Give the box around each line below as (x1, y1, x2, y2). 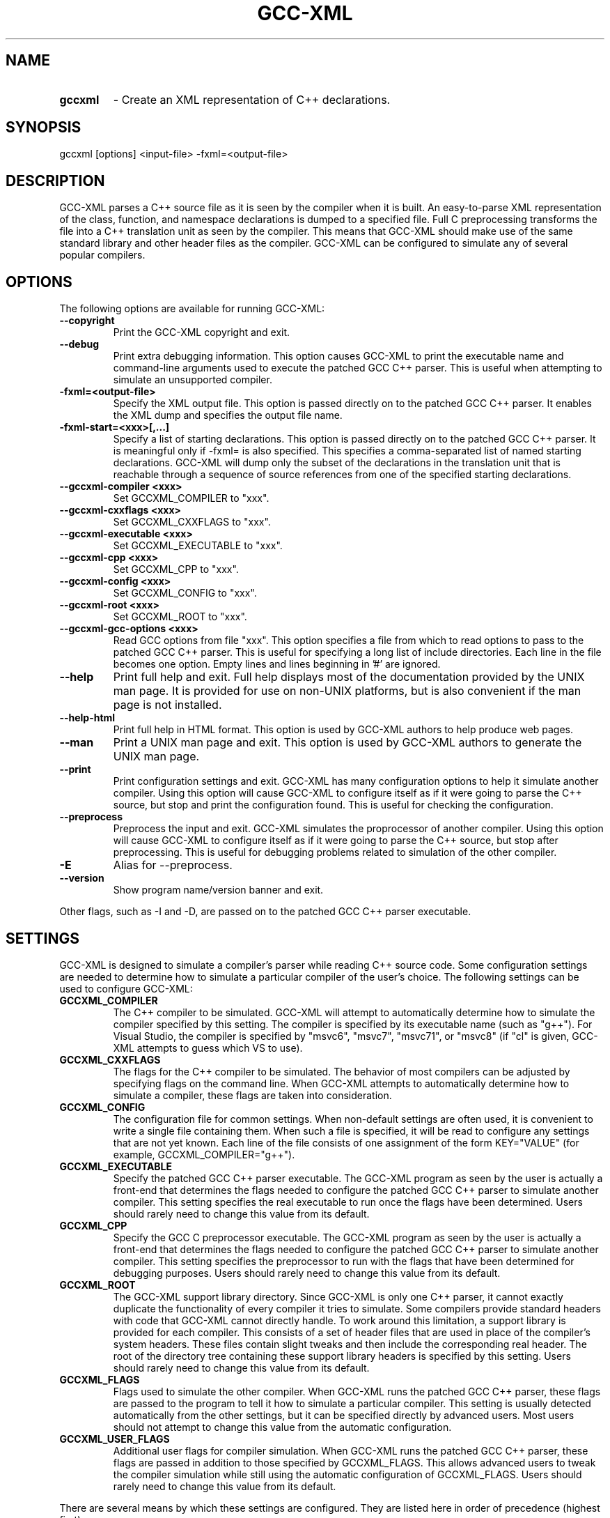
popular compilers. (59, 249, 146, 261)
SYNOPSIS (6, 118, 81, 137)
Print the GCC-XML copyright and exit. (113, 326, 290, 339)
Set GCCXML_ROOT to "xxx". (113, 611, 247, 623)
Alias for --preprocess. (113, 858, 233, 873)
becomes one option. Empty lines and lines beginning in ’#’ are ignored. (113, 658, 441, 670)
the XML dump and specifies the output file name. (113, 409, 343, 422)
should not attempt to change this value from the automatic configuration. (113, 1420, 452, 1433)
